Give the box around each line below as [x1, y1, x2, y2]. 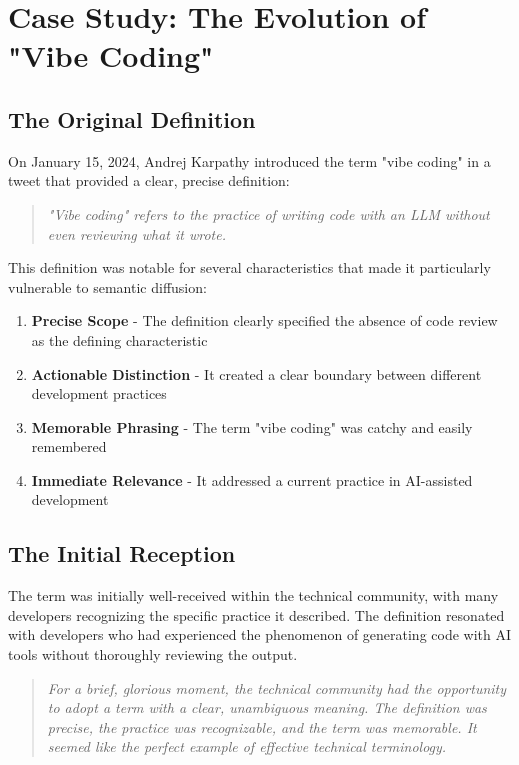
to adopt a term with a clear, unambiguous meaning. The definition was [47, 697, 487, 718]
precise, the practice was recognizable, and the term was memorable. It [47, 716, 477, 737]
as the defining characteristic [31, 329, 208, 350]
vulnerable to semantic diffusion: [8, 276, 207, 297]
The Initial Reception [8, 538, 236, 569]
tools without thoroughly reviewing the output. [8, 644, 298, 665]
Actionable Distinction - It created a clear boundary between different [31, 363, 482, 384]
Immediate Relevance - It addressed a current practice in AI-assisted [31, 469, 473, 490]
